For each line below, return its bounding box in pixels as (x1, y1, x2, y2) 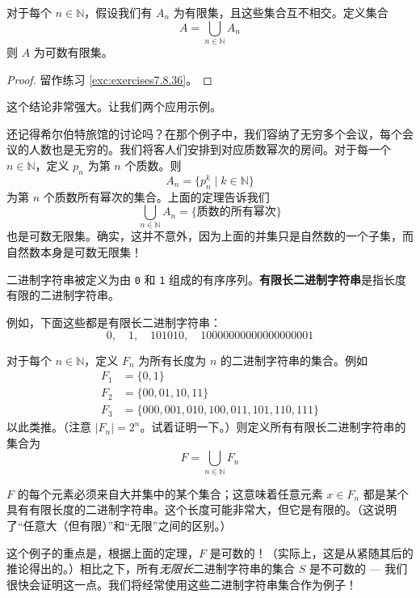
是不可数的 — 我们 (309, 560, 408, 577)
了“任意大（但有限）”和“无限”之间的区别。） (6, 516, 232, 533)
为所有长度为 (138, 351, 207, 368)
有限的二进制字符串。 (6, 286, 120, 303)
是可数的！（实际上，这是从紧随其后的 (209, 544, 414, 561)
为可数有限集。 (33, 43, 113, 60)
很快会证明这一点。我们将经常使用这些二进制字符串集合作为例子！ (6, 575, 357, 592)
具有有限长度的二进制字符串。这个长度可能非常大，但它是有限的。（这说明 (6, 501, 397, 518)
